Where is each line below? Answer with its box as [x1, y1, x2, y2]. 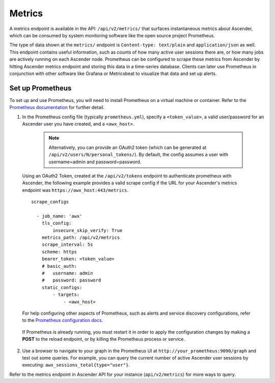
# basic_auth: [41, 263, 77, 269]
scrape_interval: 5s [41, 242, 93, 247]
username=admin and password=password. [48, 159, 142, 165]
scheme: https [41, 249, 77, 254]
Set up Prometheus [9, 84, 72, 92]
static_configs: [41, 285, 82, 290]
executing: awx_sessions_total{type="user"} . [22, 362, 130, 368]
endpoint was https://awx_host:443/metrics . [22, 187, 128, 193]
